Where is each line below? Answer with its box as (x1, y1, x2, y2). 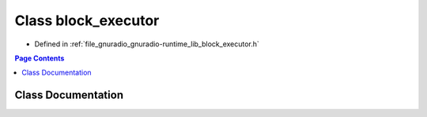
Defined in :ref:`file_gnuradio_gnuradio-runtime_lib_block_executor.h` (34, 39, 260, 49)
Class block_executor (14, 12, 160, 29)
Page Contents (14, 53, 65, 63)
